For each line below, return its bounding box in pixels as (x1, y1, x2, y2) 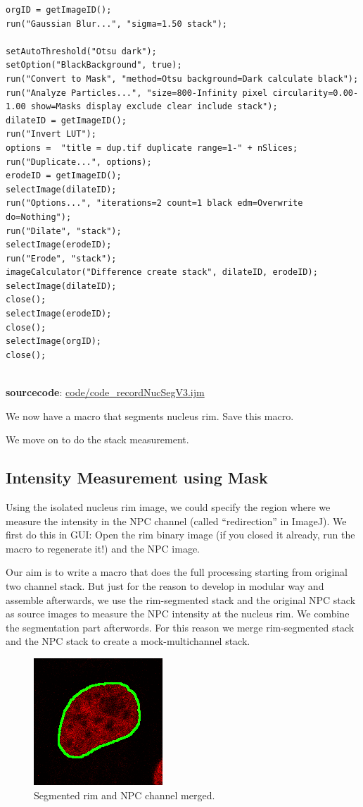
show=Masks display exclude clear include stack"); (30, 101, 278, 112)
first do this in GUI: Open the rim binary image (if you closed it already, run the (6, 527, 355, 542)
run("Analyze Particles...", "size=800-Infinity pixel (6, 87, 268, 98)
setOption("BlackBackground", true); (6, 60, 182, 70)
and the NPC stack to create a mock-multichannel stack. (6, 634, 250, 648)
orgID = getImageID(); (6, 5, 112, 15)
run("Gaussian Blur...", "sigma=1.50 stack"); (6, 18, 227, 29)
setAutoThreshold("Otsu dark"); (6, 46, 157, 56)
